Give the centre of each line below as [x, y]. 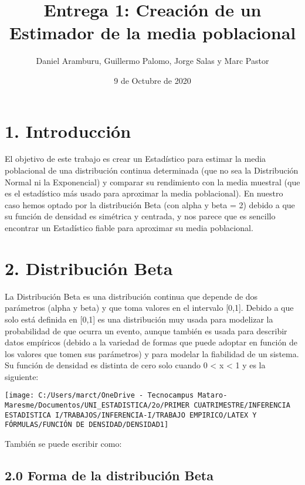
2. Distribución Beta [89, 268]
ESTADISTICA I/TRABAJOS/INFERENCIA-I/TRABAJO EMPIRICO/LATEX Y [131, 415]
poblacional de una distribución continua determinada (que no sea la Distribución [152, 170]
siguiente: [22, 376]
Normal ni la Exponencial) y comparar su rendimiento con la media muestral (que [152, 182]
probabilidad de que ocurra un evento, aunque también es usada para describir [146, 330]
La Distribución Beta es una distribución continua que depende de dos [131, 296]
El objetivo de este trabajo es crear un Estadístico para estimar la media [135, 159]
